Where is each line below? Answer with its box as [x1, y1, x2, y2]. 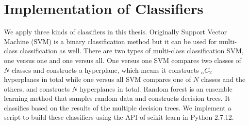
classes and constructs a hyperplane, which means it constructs [11, 64, 199, 75]
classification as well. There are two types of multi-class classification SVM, [19, 46, 244, 56]
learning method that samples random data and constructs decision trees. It [4, 93, 230, 103]
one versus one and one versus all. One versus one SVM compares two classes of [4, 55, 241, 65]
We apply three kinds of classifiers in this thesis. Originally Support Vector [4, 27, 227, 37]
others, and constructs [4, 83, 70, 94]
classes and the [201, 74, 246, 84]
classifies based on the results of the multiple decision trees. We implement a [4, 102, 232, 112]
